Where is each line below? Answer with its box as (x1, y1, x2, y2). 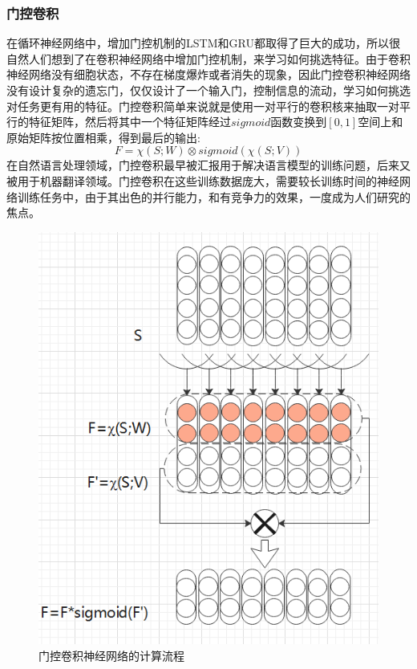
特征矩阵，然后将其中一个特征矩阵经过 (28, 113, 231, 130)
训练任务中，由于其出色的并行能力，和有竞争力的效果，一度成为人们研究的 (17, 188, 411, 205)
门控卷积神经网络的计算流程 (38, 647, 184, 663)
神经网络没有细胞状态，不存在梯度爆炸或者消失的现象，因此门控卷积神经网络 (6, 66, 411, 83)
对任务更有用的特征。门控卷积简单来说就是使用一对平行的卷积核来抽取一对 (6, 97, 399, 114)
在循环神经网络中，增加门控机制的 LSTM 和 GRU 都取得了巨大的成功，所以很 (6, 35, 400, 51)
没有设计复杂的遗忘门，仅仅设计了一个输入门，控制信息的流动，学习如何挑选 (6, 82, 411, 98)
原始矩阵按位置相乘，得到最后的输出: (6, 128, 200, 145)
